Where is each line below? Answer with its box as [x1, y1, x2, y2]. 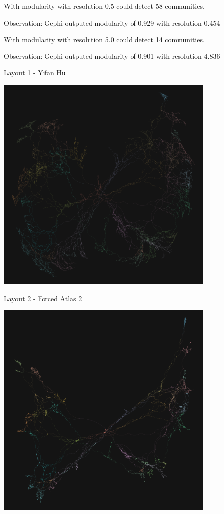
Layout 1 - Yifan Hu [4, 67, 66, 78]
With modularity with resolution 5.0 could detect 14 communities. [4, 34, 205, 45]
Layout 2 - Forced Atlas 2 [4, 293, 82, 303]
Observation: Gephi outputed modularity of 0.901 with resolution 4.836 [4, 51, 220, 61]
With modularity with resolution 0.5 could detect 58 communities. [4, 1, 205, 11]
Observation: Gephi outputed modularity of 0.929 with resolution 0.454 [4, 17, 220, 28]
